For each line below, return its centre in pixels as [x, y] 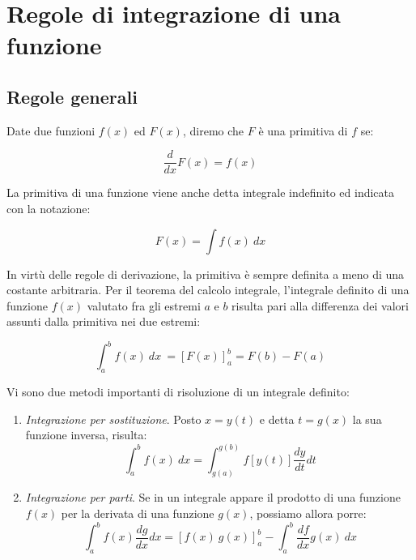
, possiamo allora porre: [308, 513]
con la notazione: [49, 209]
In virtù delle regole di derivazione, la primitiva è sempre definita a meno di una [206, 274]
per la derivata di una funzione [138, 513]
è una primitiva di [303, 130]
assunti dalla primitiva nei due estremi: [104, 321]
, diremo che [213, 130]
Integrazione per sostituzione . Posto [113, 419]
